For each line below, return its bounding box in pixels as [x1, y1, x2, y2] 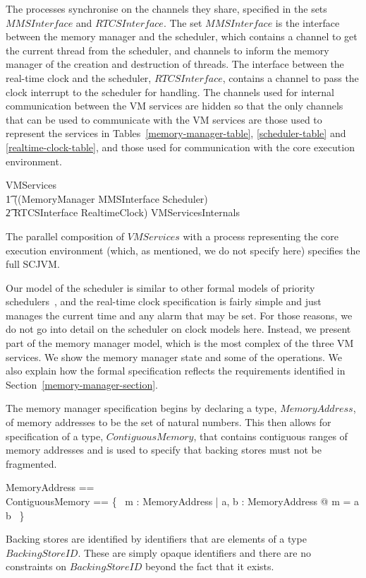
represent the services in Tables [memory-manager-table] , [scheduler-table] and [6, 126, 346, 141]
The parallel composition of [6, 228, 125, 243]
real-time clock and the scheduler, [6, 70, 152, 85]
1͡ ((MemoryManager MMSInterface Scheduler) [6, 191, 208, 206]
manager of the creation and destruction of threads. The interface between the [6, 57, 344, 71]
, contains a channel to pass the [222, 70, 359, 85]
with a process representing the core [183, 228, 338, 243]
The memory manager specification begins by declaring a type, [6, 401, 277, 415]
